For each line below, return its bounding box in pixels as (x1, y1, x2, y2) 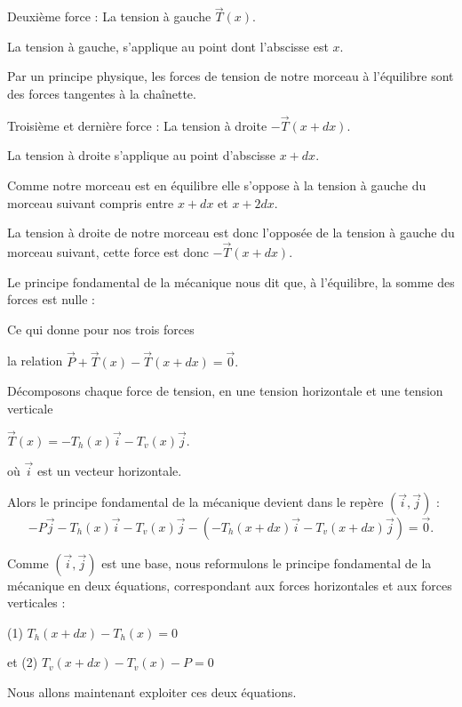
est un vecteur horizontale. (36, 461, 182, 479)
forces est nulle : (7, 290, 95, 309)
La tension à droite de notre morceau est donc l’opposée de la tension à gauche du (7, 223, 455, 242)
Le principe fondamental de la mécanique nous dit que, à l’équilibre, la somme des (7, 272, 455, 291)
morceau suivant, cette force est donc (7, 243, 209, 261)
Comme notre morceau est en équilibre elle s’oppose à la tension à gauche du (7, 176, 426, 194)
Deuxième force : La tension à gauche (7, 7, 211, 26)
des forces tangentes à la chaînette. (7, 84, 196, 102)
